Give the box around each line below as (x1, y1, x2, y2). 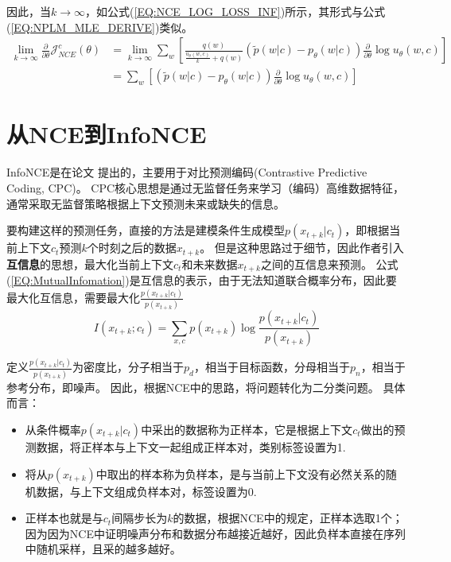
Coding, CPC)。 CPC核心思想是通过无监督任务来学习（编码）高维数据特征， (6, 179, 405, 196)
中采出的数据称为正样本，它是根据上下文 (141, 421, 353, 437)
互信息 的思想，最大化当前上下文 (6, 255, 173, 272)
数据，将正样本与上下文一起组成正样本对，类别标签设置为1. (36, 438, 346, 455)
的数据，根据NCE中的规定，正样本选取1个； (173, 510, 403, 526)
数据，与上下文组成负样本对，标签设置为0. (36, 483, 257, 499)
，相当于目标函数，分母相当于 (193, 359, 350, 375)
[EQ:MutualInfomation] (10, 272, 126, 289)
